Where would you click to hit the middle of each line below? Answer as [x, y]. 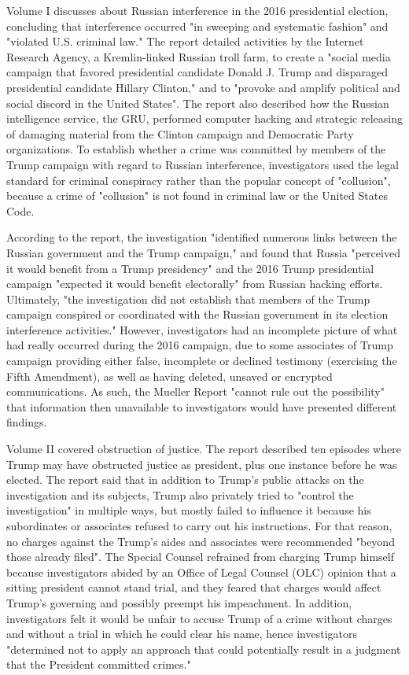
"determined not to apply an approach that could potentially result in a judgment [204, 649]
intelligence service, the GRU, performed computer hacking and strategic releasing [204, 118]
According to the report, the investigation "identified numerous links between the [202, 237]
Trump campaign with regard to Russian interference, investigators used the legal [203, 164]
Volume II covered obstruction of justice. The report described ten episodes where [204, 449]
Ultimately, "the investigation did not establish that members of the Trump [188, 299]
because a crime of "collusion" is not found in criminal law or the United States [197, 195]
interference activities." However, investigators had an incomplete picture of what [202, 329]
